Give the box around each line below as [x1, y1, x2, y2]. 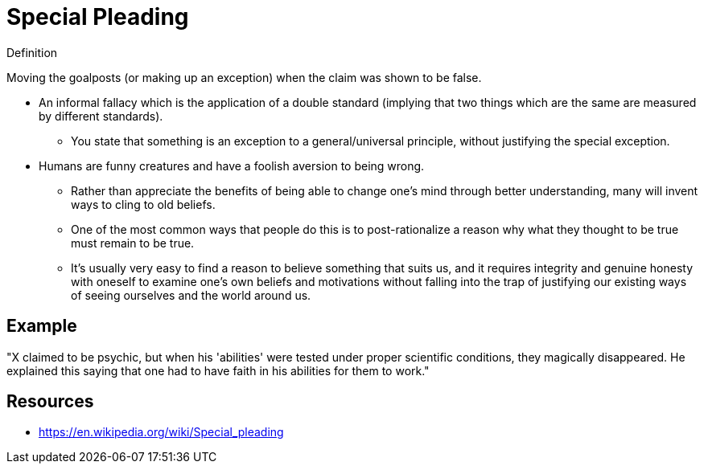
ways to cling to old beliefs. [71, 197, 216, 211]
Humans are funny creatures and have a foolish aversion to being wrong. [39, 158, 425, 173]
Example [6, 316, 77, 337]
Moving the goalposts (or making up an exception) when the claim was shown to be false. [6, 70, 482, 84]
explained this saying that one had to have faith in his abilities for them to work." [6, 363, 430, 378]
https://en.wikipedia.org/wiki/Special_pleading [39, 425, 284, 439]
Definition [6, 45, 58, 59]
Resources [6, 391, 94, 412]
